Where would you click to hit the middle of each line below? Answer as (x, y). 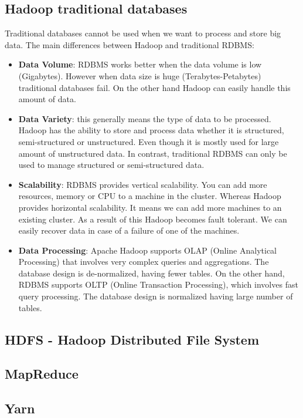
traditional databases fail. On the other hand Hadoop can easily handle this (154, 87)
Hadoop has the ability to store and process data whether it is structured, (151, 130)
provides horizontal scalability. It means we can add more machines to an (150, 207)
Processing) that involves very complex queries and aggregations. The (144, 262)
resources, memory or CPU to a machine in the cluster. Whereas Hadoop (150, 196)
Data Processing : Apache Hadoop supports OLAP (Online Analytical (148, 250)
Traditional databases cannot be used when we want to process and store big (143, 33)
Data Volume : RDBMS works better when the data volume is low (140, 64)
